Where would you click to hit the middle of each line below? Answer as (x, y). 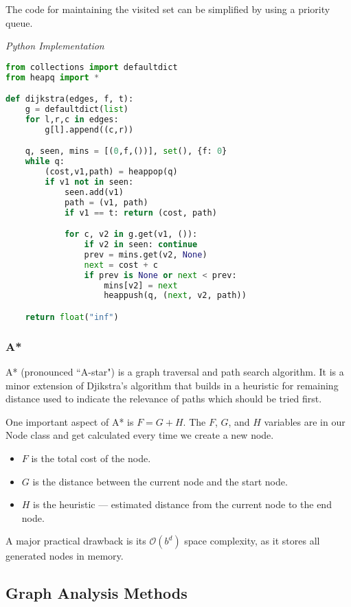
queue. (19, 22)
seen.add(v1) (94, 192)
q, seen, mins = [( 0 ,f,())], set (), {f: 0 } (126, 151)
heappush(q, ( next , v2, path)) (175, 296)
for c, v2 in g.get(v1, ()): (131, 234)
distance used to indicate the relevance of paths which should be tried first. (164, 399)
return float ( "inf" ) (72, 317)
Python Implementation (55, 46)
